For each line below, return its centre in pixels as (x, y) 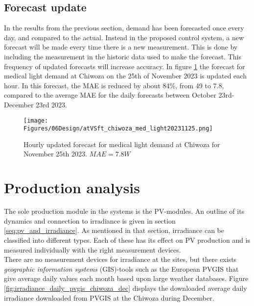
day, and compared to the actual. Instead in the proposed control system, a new (124, 37)
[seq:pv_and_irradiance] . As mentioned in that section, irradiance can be (114, 230)
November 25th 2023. (55, 154)
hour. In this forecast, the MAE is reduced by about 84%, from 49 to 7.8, (114, 85)
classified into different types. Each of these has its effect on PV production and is (127, 240)
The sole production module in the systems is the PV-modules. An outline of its (124, 211)
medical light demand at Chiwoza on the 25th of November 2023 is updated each (125, 76)
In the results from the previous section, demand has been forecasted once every (124, 28)
